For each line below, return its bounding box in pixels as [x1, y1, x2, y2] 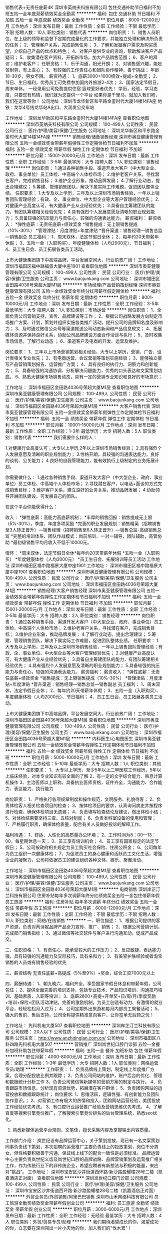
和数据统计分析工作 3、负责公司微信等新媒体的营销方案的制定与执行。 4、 [5, 1079, 158, 1084]
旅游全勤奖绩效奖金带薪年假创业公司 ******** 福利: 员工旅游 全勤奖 [9, 1200, 149, 1206]
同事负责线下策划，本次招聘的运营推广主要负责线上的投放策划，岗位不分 [5, 1144, 154, 1149]
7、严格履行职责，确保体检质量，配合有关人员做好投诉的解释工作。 [5, 821, 143, 827]
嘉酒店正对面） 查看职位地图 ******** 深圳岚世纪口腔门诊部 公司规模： [5, 1175, 152, 1181]
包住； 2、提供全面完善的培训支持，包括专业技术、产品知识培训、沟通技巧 [5, 987, 158, 992]
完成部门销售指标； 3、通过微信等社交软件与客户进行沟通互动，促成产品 [5, 930, 154, 936]
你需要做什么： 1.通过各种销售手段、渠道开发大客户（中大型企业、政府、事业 [5, 474, 163, 480]
